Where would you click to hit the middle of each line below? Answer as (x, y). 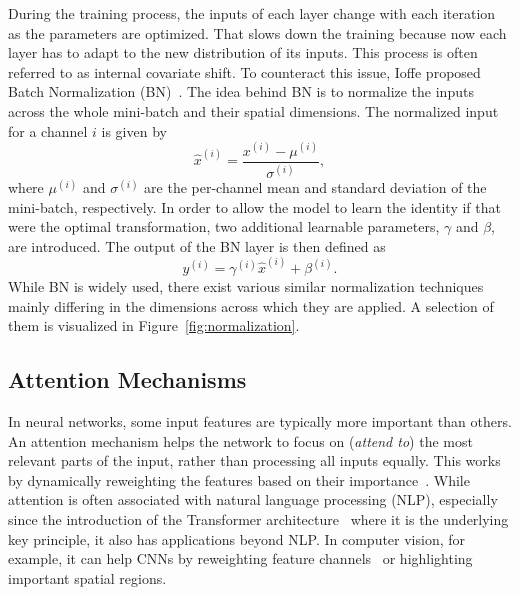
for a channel (48, 130)
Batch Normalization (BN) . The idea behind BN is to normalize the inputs (241, 91)
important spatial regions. (87, 577)
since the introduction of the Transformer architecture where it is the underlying (258, 519)
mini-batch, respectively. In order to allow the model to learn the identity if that (254, 206)
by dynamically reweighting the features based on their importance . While (239, 479)
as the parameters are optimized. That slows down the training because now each (257, 32)
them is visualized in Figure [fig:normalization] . (154, 325)
